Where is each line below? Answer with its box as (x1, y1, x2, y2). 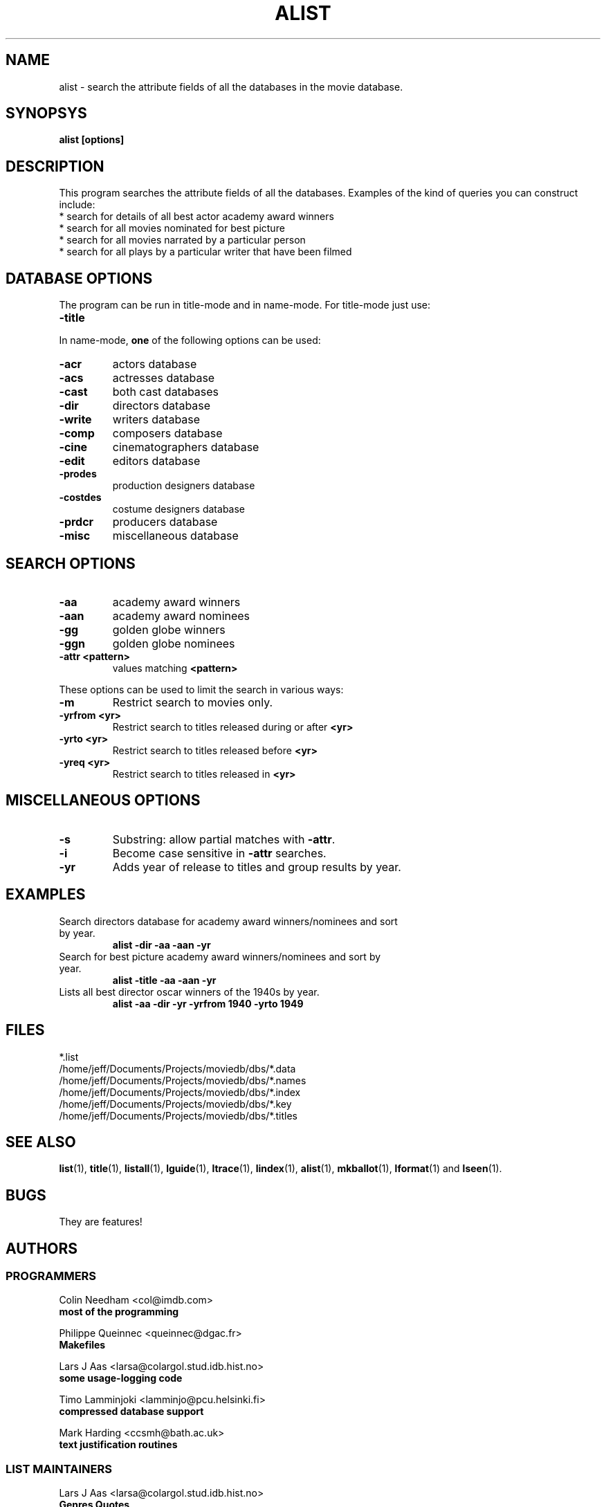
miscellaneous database (112, 529, 239, 543)
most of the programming (59, 1306, 179, 1318)
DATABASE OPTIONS (6, 269, 153, 287)
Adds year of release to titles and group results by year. (112, 859, 401, 874)
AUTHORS (6, 1239, 78, 1257)
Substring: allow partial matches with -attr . (112, 832, 336, 846)
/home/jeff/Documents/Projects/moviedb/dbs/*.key (59, 1097, 292, 1110)
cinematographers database (112, 440, 259, 455)
